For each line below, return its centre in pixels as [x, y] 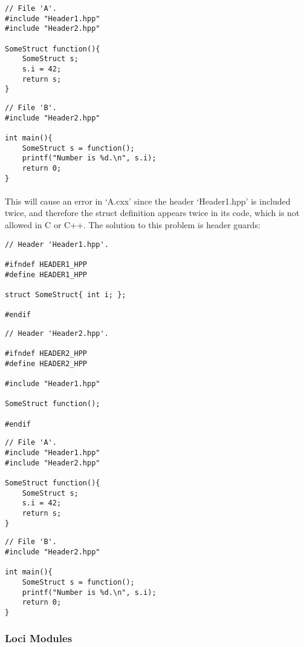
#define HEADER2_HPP [46, 363]
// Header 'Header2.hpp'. [57, 333]
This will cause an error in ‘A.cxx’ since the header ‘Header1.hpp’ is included [148, 201]
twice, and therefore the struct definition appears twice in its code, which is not [152, 213]
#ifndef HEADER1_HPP [46, 264]
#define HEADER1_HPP [46, 274]
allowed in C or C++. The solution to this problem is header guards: [133, 224]
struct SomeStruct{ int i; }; [66, 294]
